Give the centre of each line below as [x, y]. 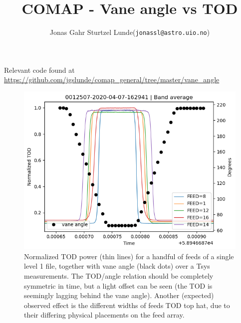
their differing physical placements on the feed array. [104, 315]
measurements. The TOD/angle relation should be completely [119, 276]
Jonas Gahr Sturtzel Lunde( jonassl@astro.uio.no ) [130, 32]
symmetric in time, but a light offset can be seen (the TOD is [118, 285]
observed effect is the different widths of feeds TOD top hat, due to [127, 305]
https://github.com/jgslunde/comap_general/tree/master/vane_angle [112, 80]
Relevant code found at [39, 70]
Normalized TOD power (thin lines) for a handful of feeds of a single [129, 256]
